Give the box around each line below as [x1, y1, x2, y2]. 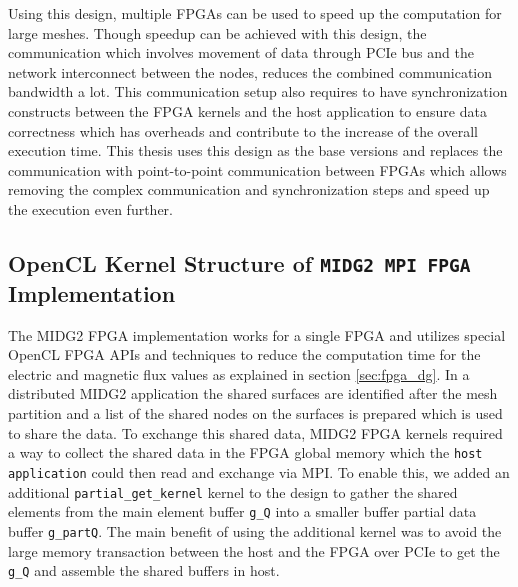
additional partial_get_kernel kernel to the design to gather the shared [8, 481, 458, 502]
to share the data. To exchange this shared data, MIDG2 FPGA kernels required [8, 422, 503, 443]
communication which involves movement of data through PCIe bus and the [8, 42, 474, 63]
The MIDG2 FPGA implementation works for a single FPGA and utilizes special [8, 324, 506, 345]
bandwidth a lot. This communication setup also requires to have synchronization [8, 81, 508, 102]
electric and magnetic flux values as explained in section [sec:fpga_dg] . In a [8, 363, 470, 384]
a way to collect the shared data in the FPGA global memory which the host [8, 442, 483, 463]
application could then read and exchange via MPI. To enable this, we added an [8, 461, 510, 482]
